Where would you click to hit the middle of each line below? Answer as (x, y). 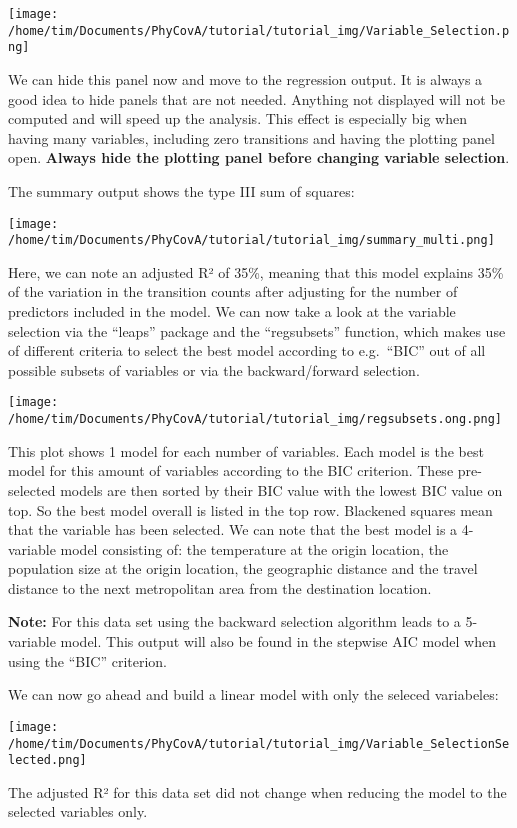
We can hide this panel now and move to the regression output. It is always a (245, 78)
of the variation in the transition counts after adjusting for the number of (233, 291)
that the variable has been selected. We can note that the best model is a (233, 529)
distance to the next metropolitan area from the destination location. (220, 587)
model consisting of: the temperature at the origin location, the (254, 548)
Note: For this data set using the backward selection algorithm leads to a (234, 621)
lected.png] (47, 760)
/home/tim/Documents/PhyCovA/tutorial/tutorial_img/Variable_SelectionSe (259, 743)
